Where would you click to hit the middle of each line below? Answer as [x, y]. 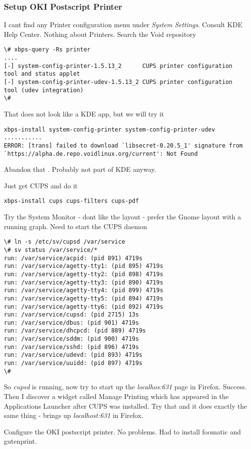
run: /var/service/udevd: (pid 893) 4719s [73, 355]
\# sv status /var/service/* [51, 250]
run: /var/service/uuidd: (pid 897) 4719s [73, 363]
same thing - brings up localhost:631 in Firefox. [74, 415]
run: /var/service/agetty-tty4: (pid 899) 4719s [84, 291]
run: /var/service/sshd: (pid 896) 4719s [72, 347]
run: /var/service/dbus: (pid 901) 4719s [72, 323]
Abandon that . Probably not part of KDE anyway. [80, 169]
